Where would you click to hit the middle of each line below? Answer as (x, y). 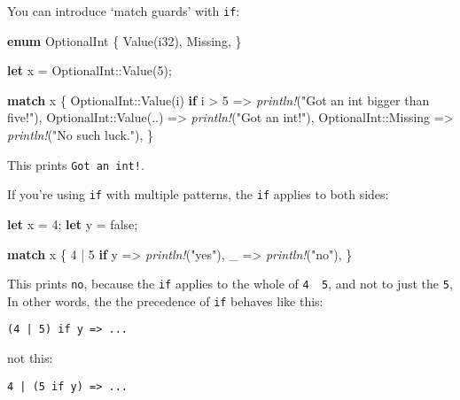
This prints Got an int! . (76, 164)
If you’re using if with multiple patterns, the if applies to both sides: (198, 194)
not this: (30, 358)
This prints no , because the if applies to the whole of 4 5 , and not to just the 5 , (230, 284)
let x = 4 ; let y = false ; (73, 223)
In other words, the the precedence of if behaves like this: (165, 300)
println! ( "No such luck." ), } (81, 135)
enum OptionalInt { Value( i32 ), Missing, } (125, 40)
